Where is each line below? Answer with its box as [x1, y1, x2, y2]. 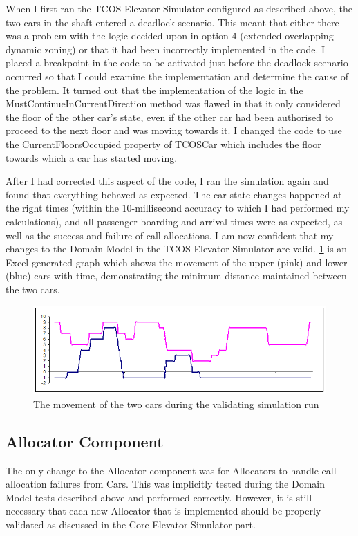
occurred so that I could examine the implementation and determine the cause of [6, 68, 349, 83]
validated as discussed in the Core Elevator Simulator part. [6, 517, 256, 532]
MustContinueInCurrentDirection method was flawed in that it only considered [6, 96, 341, 111]
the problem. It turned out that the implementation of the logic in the [6, 82, 303, 97]
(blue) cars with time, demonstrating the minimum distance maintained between [6, 268, 347, 283]
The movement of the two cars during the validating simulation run [33, 396, 319, 411]
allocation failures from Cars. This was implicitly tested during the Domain [6, 477, 325, 491]
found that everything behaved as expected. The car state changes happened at [6, 187, 342, 201]
